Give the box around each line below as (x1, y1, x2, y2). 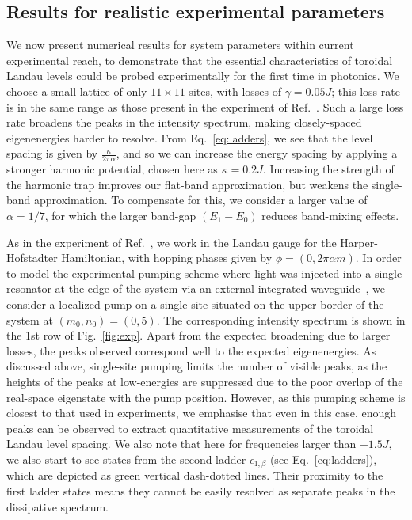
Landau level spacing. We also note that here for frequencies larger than (6, 435, 357, 452)
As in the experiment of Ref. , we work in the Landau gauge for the (6, 233, 337, 250)
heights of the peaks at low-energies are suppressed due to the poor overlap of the (6, 373, 403, 389)
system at (6, 311, 53, 328)
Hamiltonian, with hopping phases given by (61, 249, 273, 266)
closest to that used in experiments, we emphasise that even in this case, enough (6, 404, 397, 421)
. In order (355, 249, 402, 266)
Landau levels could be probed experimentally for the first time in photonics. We (6, 67, 399, 84)
